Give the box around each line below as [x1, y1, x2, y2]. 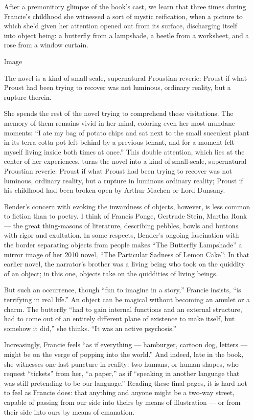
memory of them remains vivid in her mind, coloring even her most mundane [4, 117, 235, 128]
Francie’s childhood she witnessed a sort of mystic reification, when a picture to [4, 11, 243, 21]
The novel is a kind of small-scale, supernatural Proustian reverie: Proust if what [4, 72, 247, 83]
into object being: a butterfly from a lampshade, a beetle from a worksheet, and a [4, 30, 249, 40]
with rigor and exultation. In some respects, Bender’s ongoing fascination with [4, 230, 239, 240]
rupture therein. [4, 91, 52, 102]
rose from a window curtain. [4, 40, 89, 50]
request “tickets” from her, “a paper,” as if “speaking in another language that [4, 368, 240, 378]
